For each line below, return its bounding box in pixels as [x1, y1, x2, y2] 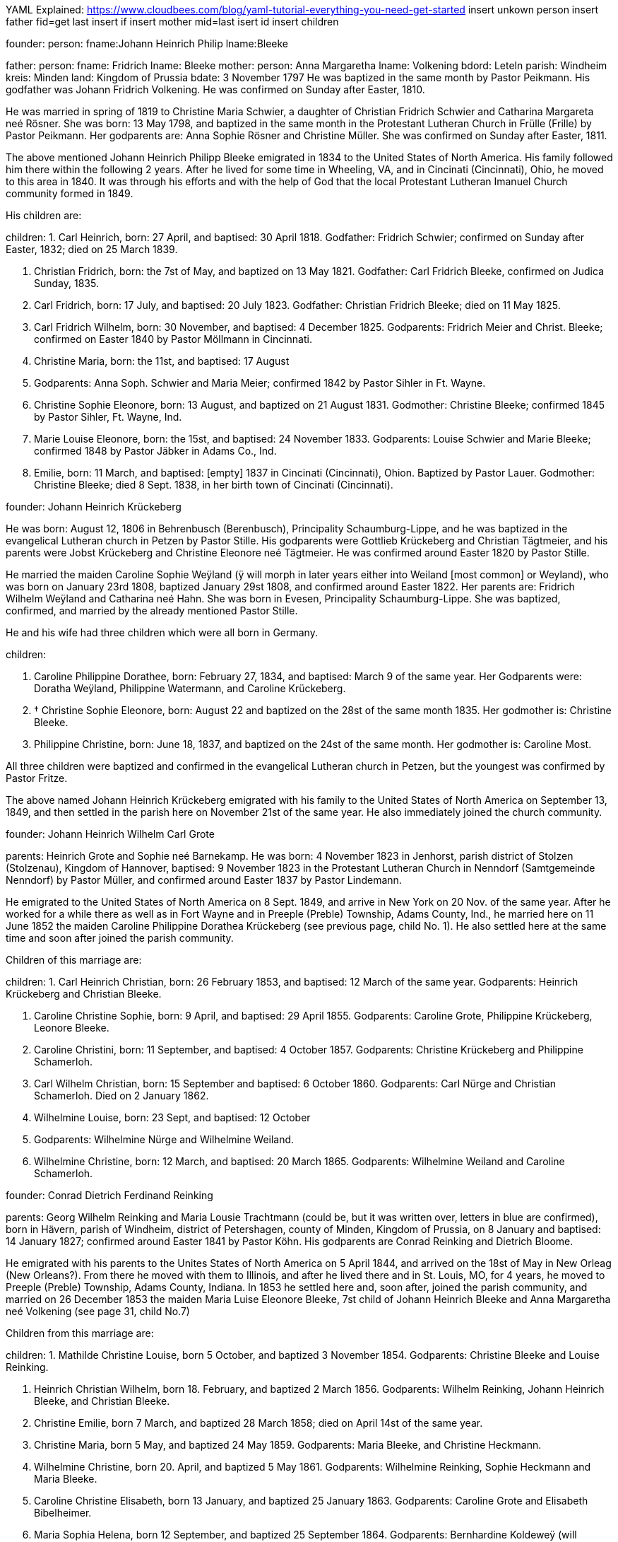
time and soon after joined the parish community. [6, 932, 234, 944]
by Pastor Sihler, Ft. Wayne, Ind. [34, 411, 182, 423]
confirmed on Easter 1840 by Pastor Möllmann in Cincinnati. [34, 333, 312, 345]
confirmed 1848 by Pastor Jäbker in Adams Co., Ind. [34, 445, 277, 457]
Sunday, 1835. [34, 277, 99, 289]
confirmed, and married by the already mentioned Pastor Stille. [6, 604, 298, 617]
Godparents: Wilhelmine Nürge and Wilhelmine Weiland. [34, 1133, 295, 1145]
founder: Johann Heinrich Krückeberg [6, 501, 182, 513]
